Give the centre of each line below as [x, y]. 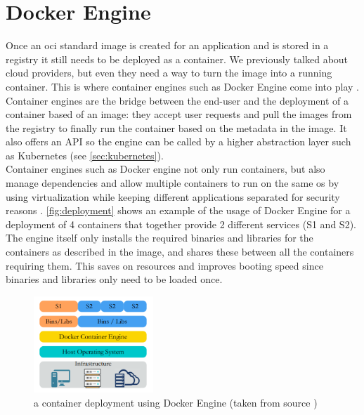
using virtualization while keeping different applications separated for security [173, 196]
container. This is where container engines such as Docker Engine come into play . [182, 86]
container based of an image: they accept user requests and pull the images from [179, 114]
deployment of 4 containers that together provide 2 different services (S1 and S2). [181, 224]
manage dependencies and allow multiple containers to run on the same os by [173, 183]
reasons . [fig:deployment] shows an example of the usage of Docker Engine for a [178, 210]
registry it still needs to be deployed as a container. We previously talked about [177, 59]
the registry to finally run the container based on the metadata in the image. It [176, 127]
